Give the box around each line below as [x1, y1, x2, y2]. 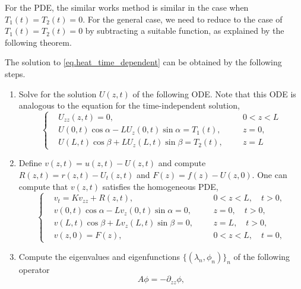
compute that [18, 180, 68, 192]
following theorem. [5, 36, 72, 48]
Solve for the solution [18, 87, 97, 100]
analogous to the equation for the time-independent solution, [18, 99, 240, 112]
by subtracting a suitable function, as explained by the [85, 24, 284, 37]
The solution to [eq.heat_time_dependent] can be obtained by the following [5, 56, 282, 68]
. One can [252, 168, 287, 180]
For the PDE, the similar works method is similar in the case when [5, 1, 249, 13]
